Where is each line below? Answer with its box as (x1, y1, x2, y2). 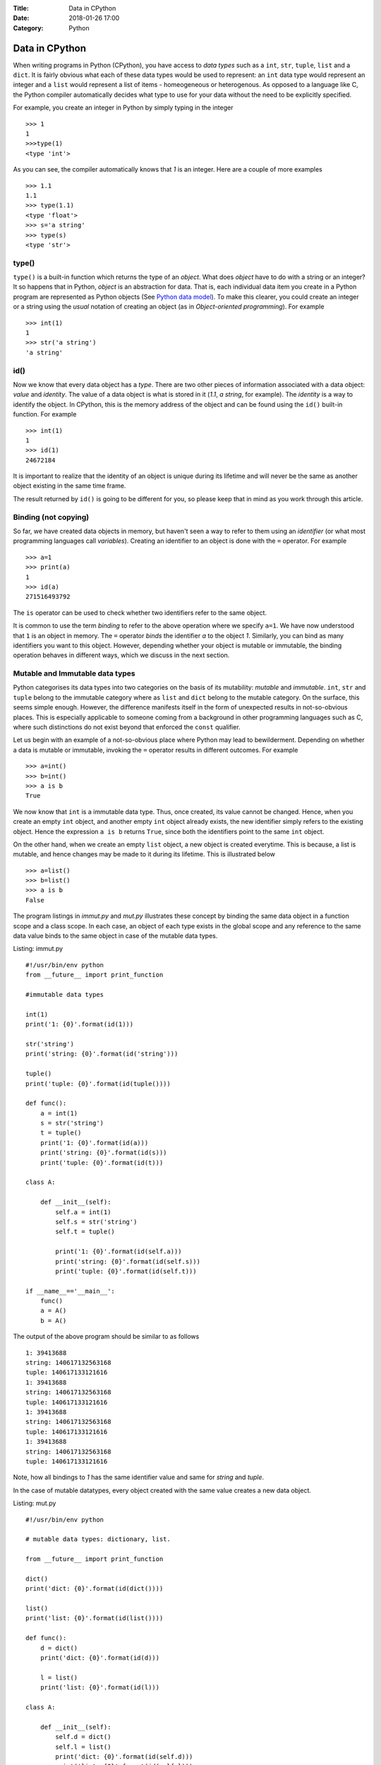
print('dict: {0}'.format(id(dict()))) (25, 1585, 164, 1593)
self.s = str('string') (55, 1218, 138, 1226)
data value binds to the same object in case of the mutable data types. (13, 932, 218, 940)
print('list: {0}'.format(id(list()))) (25, 1614, 164, 1622)
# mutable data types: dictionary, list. (25, 1536, 171, 1543)
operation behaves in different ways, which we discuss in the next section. (13, 651, 230, 659)
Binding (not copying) (13, 512, 90, 522)
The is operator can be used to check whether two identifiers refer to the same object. (13, 608, 267, 617)
